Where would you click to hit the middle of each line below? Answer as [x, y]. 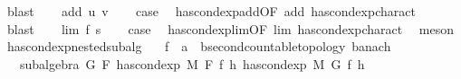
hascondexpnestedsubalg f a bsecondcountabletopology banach [199, 46]
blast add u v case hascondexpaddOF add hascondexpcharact [211, 11]
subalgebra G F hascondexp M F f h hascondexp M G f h [192, 63]
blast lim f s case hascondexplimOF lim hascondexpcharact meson [230, 28]
